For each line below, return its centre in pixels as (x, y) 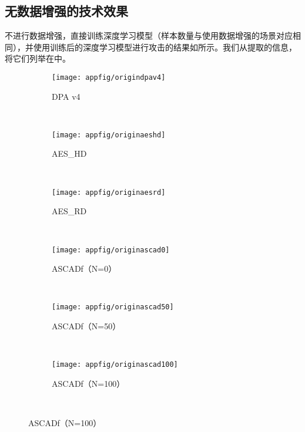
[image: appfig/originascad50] (113, 307)
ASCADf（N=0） (84, 269)
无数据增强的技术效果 (66, 11)
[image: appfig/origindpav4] (109, 77)
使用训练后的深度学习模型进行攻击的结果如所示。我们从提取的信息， (165, 47)
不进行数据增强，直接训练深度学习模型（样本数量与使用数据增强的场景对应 (149, 36)
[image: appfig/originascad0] (111, 250)
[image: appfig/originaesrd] (109, 192)
